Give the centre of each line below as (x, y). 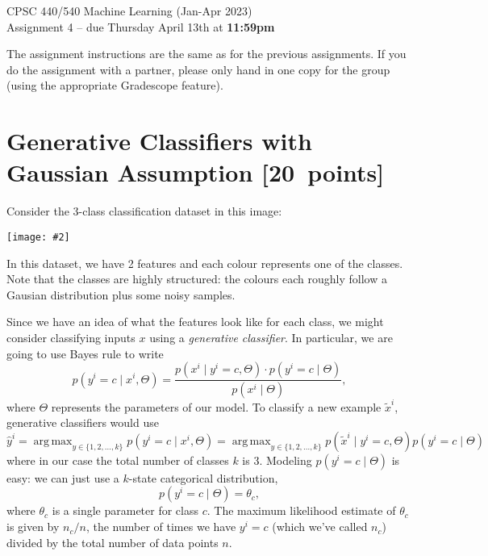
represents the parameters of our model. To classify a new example (216, 406)
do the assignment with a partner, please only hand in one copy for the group (198, 69)
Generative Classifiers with (159, 141)
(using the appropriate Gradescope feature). (115, 85)
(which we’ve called (320, 527)
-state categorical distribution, (203, 477)
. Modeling (286, 460)
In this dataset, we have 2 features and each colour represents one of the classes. (205, 263)
